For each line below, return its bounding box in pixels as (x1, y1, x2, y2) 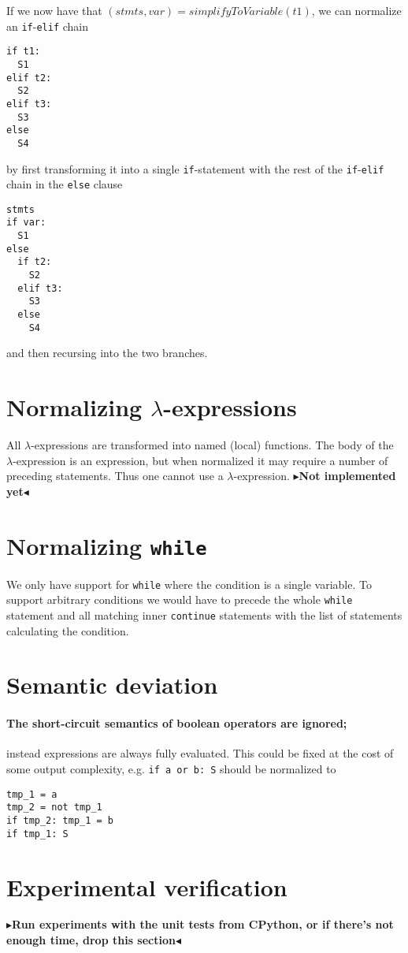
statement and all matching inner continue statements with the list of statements (6, 607, 402, 624)
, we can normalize (311, 2, 402, 18)
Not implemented (299, 467, 396, 484)
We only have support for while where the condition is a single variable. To (6, 575, 372, 592)
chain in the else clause (6, 176, 123, 192)
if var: (6, 217, 46, 229)
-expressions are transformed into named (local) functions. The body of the (31, 437, 394, 453)
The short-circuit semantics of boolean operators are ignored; (6, 715, 347, 732)
